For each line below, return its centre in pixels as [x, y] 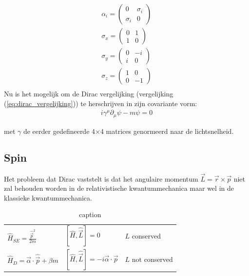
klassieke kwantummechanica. [48, 198]
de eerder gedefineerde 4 [59, 131]
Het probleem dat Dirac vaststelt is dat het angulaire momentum [101, 178]
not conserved [152, 259]
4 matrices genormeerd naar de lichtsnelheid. [167, 131]
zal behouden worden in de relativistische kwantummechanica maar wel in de [119, 188]
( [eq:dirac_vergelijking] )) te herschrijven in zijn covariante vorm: [101, 103]
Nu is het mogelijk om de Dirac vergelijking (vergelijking [89, 94]
